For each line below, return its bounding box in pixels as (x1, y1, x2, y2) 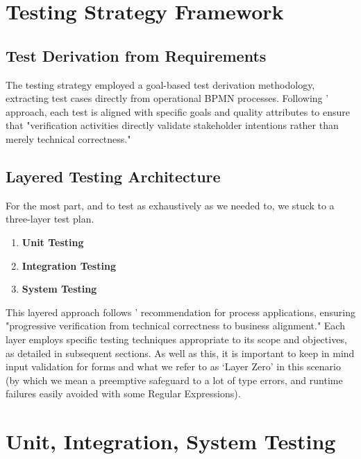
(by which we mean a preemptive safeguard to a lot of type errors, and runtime (6, 372, 343, 387)
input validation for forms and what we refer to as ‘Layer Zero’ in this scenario (6, 359, 341, 374)
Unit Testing (22, 234, 84, 249)
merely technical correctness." (6, 131, 131, 146)
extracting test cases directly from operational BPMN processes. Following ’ (6, 91, 329, 105)
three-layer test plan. (6, 211, 94, 226)
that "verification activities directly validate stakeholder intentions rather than (6, 118, 339, 132)
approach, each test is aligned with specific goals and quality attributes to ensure (6, 104, 351, 119)
